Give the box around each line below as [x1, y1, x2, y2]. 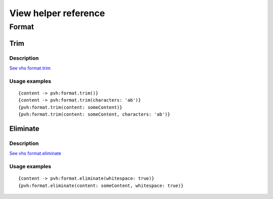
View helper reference [9, 8, 105, 19]
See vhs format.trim [9, 65, 51, 71]
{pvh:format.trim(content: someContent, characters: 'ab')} [18, 112, 170, 117]
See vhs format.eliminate [9, 151, 62, 157]
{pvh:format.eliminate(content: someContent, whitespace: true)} [18, 182, 184, 188]
